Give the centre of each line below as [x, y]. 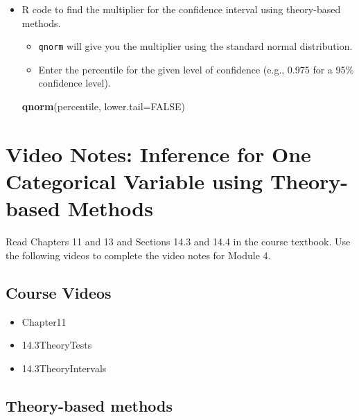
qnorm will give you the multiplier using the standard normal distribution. [195, 46]
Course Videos [59, 292]
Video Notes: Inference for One [158, 154]
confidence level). [75, 83]
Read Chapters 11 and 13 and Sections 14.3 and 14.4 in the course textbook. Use [178, 242]
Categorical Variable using [134, 181]
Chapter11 [44, 321]
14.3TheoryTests [57, 345]
